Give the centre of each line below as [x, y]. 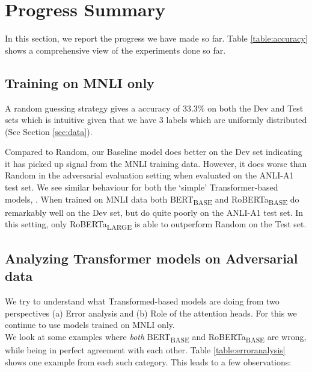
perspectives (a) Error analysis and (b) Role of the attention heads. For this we [151, 313]
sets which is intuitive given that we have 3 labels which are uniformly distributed [156, 120]
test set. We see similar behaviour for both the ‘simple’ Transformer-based [142, 187]
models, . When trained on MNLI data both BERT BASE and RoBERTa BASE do [152, 200]
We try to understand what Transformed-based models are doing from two [142, 301]
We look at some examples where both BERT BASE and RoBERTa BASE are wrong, [156, 337]
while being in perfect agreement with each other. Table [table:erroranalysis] [145, 350]
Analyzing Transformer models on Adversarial [151, 258]
